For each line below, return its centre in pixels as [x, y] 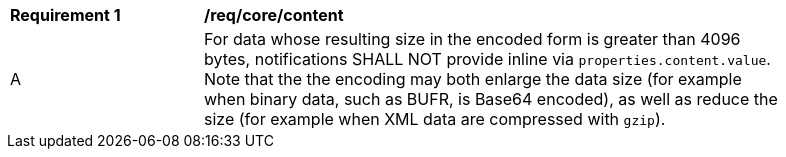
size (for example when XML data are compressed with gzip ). [435, 119]
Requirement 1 [65, 15]
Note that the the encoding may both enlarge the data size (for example [473, 79]
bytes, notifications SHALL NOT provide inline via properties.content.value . [487, 59]
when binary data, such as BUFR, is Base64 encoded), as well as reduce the [491, 99]
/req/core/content [274, 15]
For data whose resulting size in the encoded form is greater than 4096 [472, 39]
